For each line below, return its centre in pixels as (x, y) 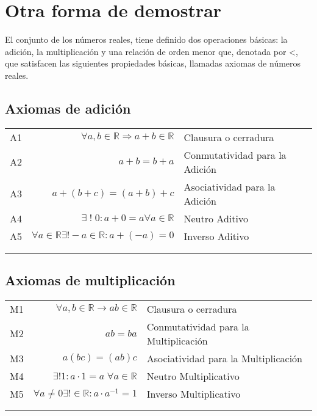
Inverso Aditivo (216, 236)
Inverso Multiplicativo (194, 393)
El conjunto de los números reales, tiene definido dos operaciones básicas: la (146, 39)
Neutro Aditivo (216, 218)
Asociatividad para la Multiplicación (224, 358)
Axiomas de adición (68, 108)
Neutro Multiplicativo (193, 376)
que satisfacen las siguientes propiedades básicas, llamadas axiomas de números (153, 63)
